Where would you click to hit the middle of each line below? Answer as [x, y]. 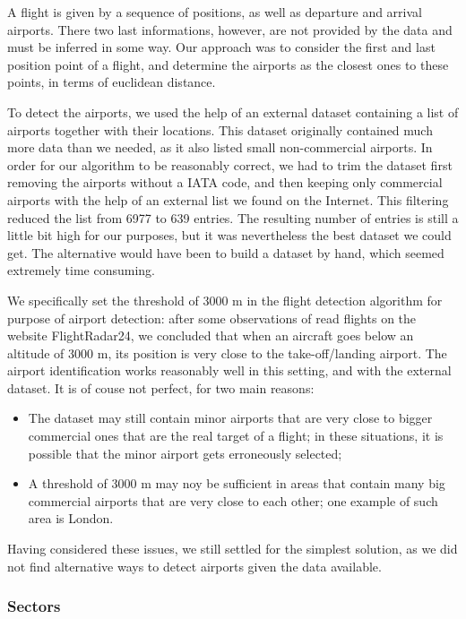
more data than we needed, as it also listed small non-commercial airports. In [220, 147]
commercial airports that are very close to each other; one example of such [233, 500]
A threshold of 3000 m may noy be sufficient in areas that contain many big [237, 483]
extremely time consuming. [81, 270]
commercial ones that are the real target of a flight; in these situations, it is [236, 436]
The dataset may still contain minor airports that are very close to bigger [230, 418]
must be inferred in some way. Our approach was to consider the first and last [221, 47]
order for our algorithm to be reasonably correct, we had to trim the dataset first [230, 164]
